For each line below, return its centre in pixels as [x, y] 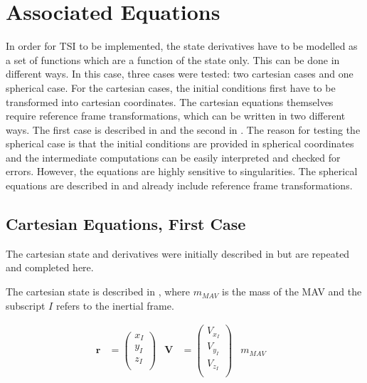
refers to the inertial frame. [115, 305]
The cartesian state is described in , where [98, 292]
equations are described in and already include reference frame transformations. [179, 185]
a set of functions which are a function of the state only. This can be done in [173, 59]
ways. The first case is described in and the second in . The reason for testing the [183, 129]
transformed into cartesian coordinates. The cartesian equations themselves [170, 101]
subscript [26, 305]
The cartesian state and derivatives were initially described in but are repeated [178, 253]
